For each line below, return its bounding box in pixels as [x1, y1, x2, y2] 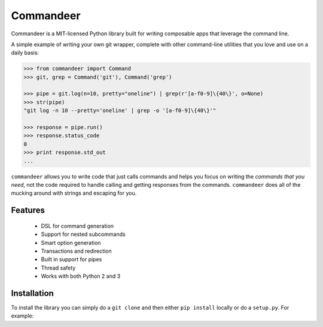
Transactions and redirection [41, 247, 112, 255]
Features [11, 205, 45, 216]
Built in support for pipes [41, 256, 102, 263]
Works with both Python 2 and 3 [41, 272, 121, 280]
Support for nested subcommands [41, 231, 126, 238]
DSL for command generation [41, 222, 114, 229]
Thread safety [41, 264, 76, 271]
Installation [11, 288, 54, 298]
